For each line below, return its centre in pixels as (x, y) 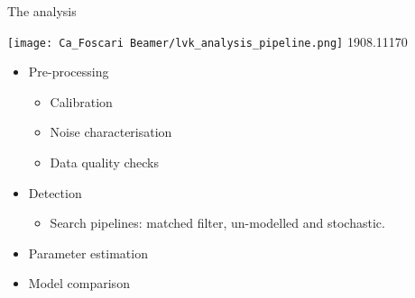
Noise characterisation (111, 132)
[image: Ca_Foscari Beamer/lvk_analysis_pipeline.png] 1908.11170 (207, 41)
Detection (55, 192)
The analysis (42, 11)
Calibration (81, 101)
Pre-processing (69, 72)
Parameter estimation (88, 253)
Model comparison (79, 283)
